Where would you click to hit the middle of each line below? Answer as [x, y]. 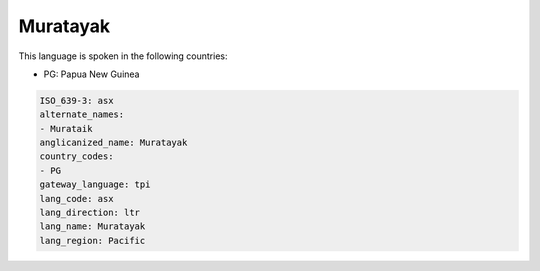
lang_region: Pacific [92, 240]
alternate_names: [82, 114]
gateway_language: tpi [95, 184]
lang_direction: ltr [89, 213]
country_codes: [76, 156]
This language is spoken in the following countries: [123, 56]
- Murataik [66, 128]
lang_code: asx [76, 198]
